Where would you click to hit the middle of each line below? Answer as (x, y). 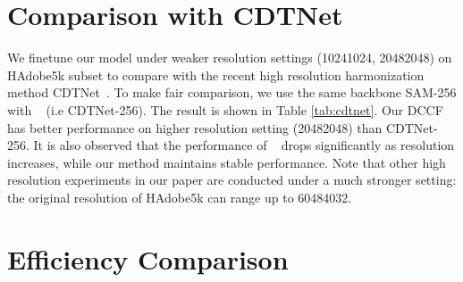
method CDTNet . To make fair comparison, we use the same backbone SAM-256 (232, 92)
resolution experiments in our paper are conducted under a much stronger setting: (232, 180)
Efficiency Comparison (148, 258)
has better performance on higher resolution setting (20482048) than (195, 127)
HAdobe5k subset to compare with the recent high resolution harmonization (216, 75)
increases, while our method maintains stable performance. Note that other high (227, 162)
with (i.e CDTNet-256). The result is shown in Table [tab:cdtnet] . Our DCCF (225, 109)
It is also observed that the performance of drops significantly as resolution (244, 145)
